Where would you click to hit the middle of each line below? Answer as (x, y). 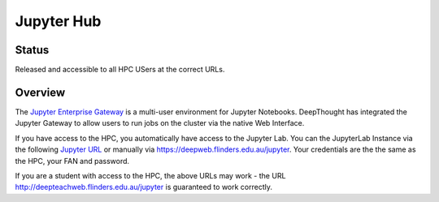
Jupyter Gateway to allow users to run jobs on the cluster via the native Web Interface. (160, 123)
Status (32, 50)
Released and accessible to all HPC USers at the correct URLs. (120, 70)
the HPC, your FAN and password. (72, 161)
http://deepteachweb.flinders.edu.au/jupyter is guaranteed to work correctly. (143, 187)
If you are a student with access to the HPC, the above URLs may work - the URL (150, 175)
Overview (40, 92)
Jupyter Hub (58, 21)
